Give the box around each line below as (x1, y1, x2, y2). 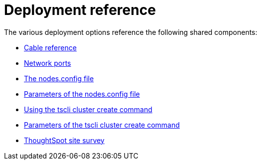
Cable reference (24, 43, 77, 52)
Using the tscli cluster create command (24, 105, 152, 114)
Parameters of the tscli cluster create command (24, 120, 180, 129)
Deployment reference (4, 1, 156, 18)
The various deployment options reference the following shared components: (4, 27, 258, 36)
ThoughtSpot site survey (24, 136, 105, 145)
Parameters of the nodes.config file (24, 89, 140, 98)
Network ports (24, 58, 71, 67)
